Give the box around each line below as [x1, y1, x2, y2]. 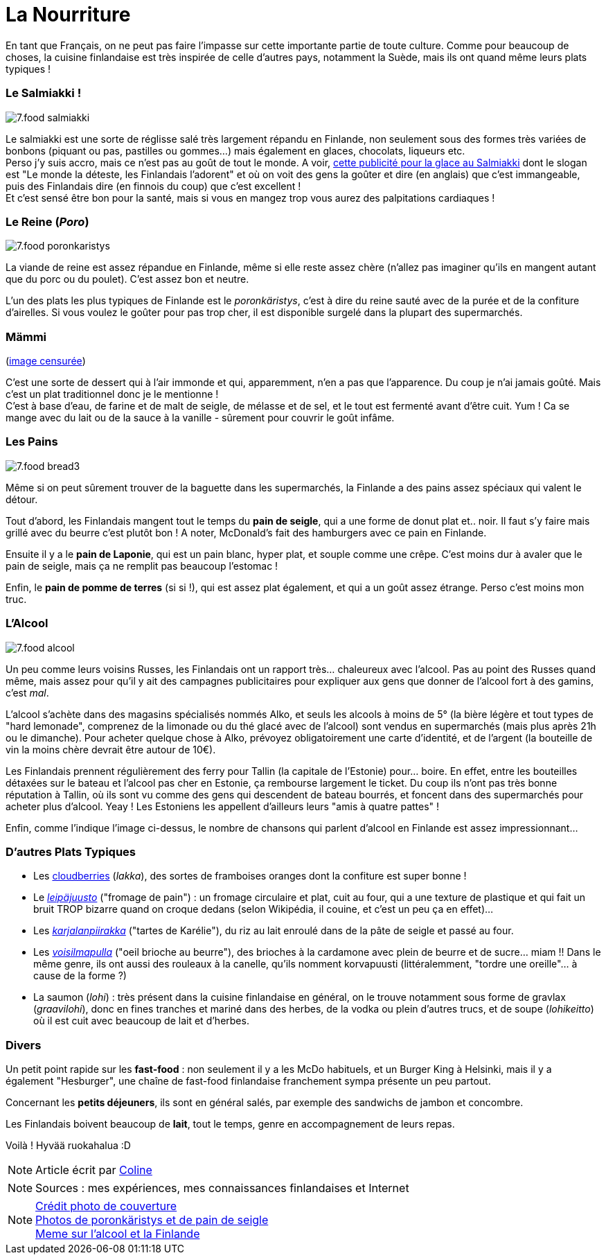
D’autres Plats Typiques [6, 844, 136, 859]
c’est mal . [6, 686, 49, 699]
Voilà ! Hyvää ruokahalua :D [6, 1139, 131, 1151]
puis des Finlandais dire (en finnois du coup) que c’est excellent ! [6, 180, 301, 192]
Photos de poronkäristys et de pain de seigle [35, 1213, 269, 1227]
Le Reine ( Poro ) [6, 214, 89, 229]
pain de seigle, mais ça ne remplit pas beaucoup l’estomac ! [6, 559, 278, 572]
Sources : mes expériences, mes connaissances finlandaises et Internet [35, 1181, 409, 1195]
